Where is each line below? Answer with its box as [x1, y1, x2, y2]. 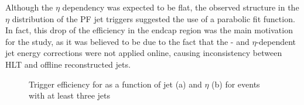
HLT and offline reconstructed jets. [5, 58, 131, 70]
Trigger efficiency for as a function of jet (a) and [29, 78, 202, 90]
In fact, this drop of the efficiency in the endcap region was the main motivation [5, 24, 293, 36]
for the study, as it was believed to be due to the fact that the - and [5, 35, 250, 47]
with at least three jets [29, 89, 111, 101]
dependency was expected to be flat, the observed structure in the [62, 1, 299, 13]
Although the [5, 1, 53, 13]
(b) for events [211, 78, 260, 90]
